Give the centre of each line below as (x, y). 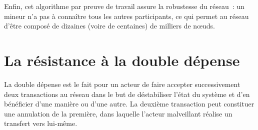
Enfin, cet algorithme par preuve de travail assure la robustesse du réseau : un (124, 6)
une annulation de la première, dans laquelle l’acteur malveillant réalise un (118, 113)
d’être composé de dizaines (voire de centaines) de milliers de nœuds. (110, 26)
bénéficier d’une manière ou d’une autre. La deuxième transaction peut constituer (129, 104)
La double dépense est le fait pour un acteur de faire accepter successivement (122, 84)
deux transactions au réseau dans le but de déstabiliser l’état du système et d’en (127, 94)
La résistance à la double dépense (122, 60)
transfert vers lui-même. (41, 123)
